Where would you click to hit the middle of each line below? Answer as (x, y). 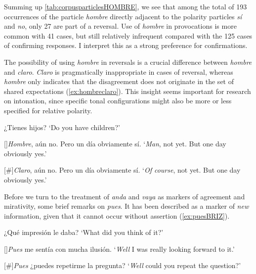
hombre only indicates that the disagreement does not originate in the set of (119, 81)
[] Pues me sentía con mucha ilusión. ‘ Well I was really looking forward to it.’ (119, 249)
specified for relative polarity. (48, 110)
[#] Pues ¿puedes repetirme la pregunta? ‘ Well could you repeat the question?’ (123, 265)
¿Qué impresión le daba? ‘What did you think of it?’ (84, 232)
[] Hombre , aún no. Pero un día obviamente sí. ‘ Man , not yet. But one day (115, 144)
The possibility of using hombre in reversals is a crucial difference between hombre (128, 62)
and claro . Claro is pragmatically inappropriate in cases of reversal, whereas (119, 71)
